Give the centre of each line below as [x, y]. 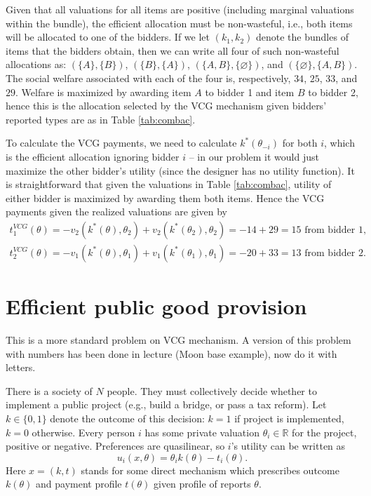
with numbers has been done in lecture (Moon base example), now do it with [171, 353]
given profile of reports [202, 484]
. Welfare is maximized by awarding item [103, 92]
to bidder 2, [333, 92]
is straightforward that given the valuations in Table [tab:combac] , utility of [169, 184]
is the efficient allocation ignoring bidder [93, 156]
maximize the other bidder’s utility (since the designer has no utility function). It [180, 170]
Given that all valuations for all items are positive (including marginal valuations [180, 9]
